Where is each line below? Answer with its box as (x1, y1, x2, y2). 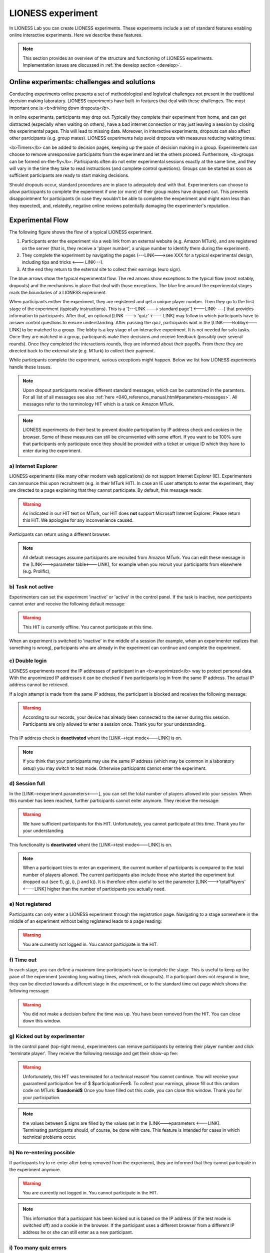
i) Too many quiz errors (9, 1244, 67, 1251)
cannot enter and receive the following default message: (9, 600, 126, 606)
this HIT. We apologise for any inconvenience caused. (22, 517, 134, 523)
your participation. (22, 1094, 61, 1100)
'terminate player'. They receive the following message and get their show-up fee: (9, 1050, 178, 1056)
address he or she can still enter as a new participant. (22, 1229, 133, 1235)
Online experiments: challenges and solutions (9, 78, 155, 86)
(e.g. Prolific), (22, 568, 51, 574)
